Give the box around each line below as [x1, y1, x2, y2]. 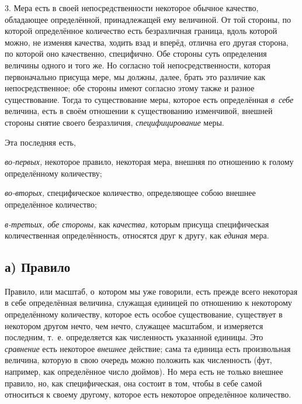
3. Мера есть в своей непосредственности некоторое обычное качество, [5, 2, 259, 13]
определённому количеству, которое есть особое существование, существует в [5, 308, 283, 320]
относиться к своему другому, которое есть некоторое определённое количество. [5, 388, 291, 400]
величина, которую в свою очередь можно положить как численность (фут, [5, 354, 272, 366]
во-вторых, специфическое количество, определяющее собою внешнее [5, 187, 256, 199]
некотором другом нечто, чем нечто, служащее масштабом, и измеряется [5, 319, 263, 332]
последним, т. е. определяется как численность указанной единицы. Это [5, 331, 263, 343]
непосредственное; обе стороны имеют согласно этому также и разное [5, 82, 255, 94]
